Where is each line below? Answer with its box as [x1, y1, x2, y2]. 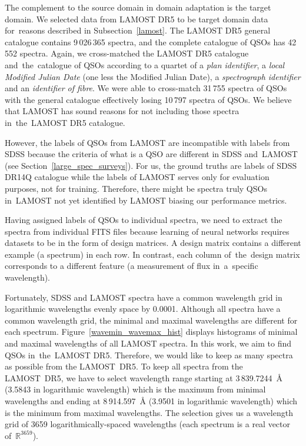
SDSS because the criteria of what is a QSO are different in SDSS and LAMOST [5, 148, 298, 160]
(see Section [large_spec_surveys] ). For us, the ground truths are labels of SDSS [5, 159, 297, 171]
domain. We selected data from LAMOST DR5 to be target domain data [5, 12, 268, 25]
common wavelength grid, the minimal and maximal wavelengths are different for [5, 314, 298, 326]
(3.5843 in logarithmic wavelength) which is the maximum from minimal [5, 383, 266, 395]
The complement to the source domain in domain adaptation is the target [5, 1, 271, 13]
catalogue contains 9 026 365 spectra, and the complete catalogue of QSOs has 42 [5, 35, 297, 48]
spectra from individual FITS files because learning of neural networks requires [5, 225, 290, 237]
